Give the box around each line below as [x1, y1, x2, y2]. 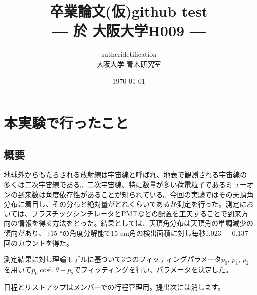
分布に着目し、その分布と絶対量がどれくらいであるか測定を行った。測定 [4, 199, 240, 209]
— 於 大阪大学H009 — [51, 20, 206, 41]
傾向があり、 [4, 228, 46, 238]
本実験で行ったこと [4, 113, 129, 133]
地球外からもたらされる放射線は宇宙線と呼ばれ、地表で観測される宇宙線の [4, 169, 247, 180]
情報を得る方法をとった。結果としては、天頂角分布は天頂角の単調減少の [17, 218, 253, 228]
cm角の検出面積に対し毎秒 [120, 228, 206, 238]
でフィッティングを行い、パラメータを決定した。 [74, 264, 233, 275]
